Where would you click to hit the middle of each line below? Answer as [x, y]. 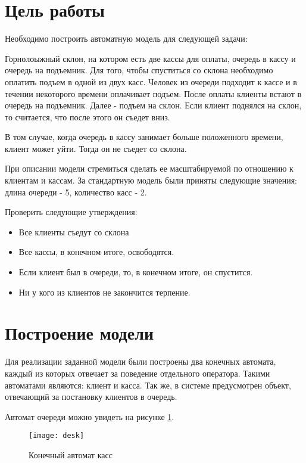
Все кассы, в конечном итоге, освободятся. [96, 252]
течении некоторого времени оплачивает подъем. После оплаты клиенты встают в [153, 93]
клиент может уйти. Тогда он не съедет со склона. [96, 148]
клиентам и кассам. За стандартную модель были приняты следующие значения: [151, 180]
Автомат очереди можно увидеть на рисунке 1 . [90, 416]
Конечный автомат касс [71, 454]
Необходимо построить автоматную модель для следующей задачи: [126, 38]
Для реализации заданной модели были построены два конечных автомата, [140, 361]
